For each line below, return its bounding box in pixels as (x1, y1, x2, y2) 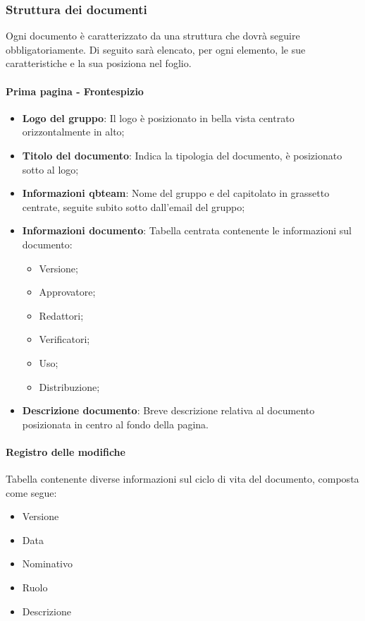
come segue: (6, 485, 57, 500)
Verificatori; (39, 332, 90, 346)
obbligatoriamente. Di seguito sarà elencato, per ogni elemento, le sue (6, 42, 306, 56)
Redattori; (39, 308, 84, 322)
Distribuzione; (39, 379, 100, 394)
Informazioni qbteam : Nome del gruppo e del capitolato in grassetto (22, 186, 330, 200)
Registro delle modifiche (6, 444, 125, 459)
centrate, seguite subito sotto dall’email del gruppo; (22, 199, 245, 214)
